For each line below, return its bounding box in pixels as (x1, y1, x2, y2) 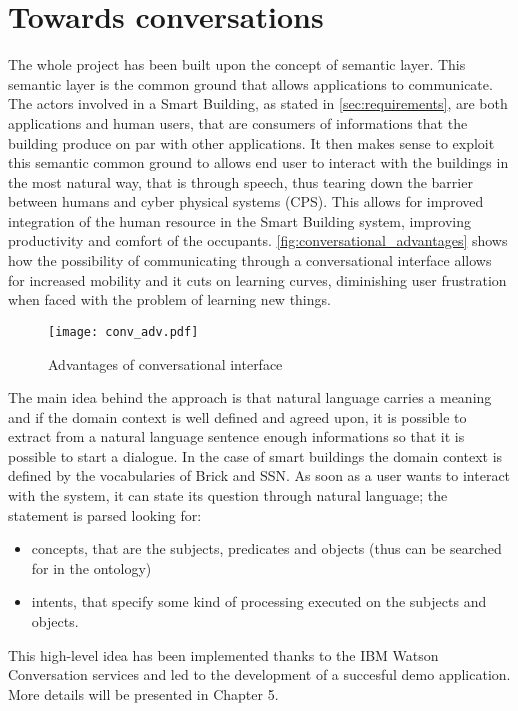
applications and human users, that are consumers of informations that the (8, 112, 468, 133)
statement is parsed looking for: (8, 504, 202, 525)
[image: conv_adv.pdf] (48, 324, 199, 339)
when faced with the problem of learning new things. (8, 289, 331, 310)
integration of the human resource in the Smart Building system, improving (8, 210, 472, 231)
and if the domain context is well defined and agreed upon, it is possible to (8, 406, 467, 427)
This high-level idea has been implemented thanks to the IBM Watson (8, 644, 439, 665)
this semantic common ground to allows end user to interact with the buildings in (8, 152, 509, 173)
